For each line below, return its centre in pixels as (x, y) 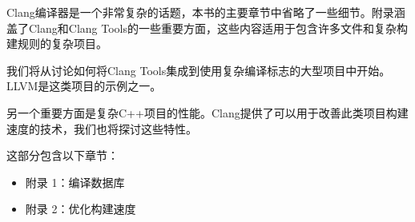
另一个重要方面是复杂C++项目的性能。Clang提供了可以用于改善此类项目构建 (207, 112)
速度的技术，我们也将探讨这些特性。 (102, 128)
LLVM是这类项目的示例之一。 (84, 86)
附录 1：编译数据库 (75, 182)
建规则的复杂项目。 (57, 44)
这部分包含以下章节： (62, 155)
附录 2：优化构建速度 (81, 209)
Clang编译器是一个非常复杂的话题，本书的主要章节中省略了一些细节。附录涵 (206, 12)
